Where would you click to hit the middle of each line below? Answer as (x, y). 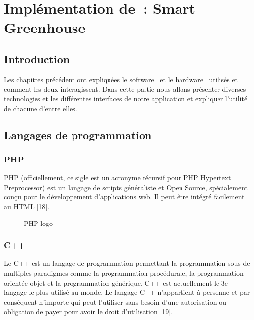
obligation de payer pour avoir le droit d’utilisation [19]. (89, 311)
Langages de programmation (78, 135)
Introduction (37, 58)
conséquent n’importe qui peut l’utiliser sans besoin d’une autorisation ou (115, 302)
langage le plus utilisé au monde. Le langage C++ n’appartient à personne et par (127, 292)
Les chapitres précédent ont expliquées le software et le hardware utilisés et (121, 79)
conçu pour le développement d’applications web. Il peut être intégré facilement (124, 197)
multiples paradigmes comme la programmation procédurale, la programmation (124, 272)
